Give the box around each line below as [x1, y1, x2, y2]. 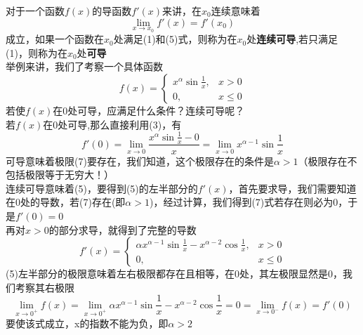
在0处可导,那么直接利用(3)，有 [43, 117, 182, 131]
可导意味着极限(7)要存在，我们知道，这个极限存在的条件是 [6, 153, 274, 168]
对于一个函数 [6, 4, 65, 18]
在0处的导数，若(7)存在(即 [6, 195, 126, 209]
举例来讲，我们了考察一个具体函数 [6, 59, 163, 74]
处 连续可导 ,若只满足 [246, 32, 338, 46]
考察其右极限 [15, 280, 74, 294]
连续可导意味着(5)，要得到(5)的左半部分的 [6, 180, 198, 195]
